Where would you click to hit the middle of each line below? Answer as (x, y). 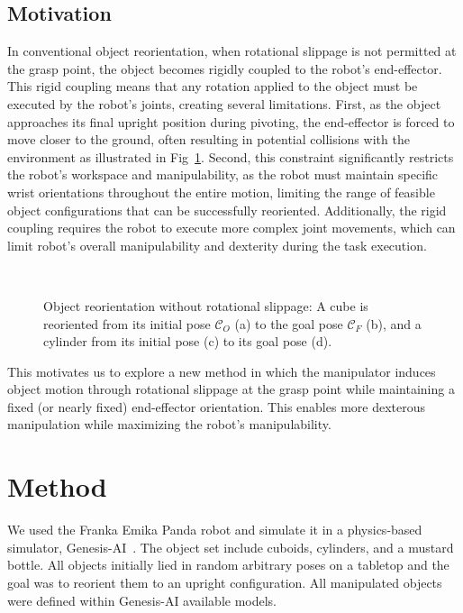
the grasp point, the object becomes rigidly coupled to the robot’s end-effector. (225, 68)
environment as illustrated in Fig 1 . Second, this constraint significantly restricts (231, 156)
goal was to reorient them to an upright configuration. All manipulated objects (225, 582)
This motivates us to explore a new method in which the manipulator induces (222, 371)
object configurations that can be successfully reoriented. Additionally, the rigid (227, 210)
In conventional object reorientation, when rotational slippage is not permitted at (232, 51)
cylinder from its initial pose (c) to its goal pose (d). (188, 341)
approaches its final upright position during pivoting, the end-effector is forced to (231, 121)
